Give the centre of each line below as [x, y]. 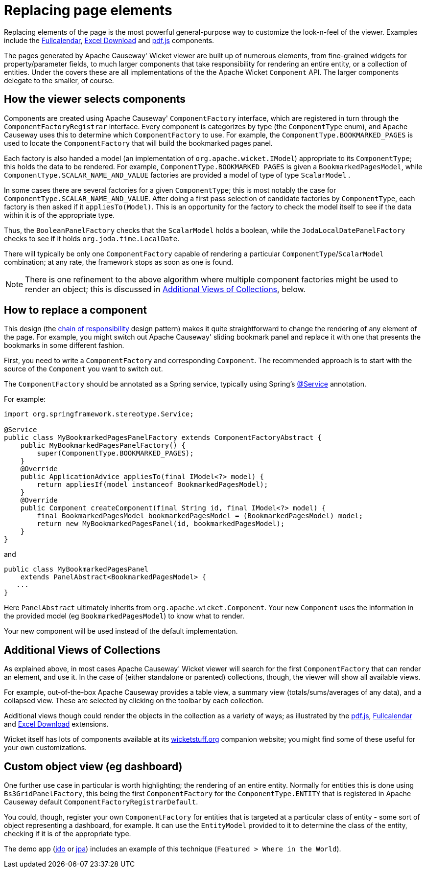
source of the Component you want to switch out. [83, 369]
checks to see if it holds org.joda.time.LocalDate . [92, 238]
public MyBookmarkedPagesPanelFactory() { [103, 446]
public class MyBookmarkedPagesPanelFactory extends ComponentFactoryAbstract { [163, 438]
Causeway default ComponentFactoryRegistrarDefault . [101, 802]
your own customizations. [46, 748]
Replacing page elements [88, 10]
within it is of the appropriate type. [59, 215]
